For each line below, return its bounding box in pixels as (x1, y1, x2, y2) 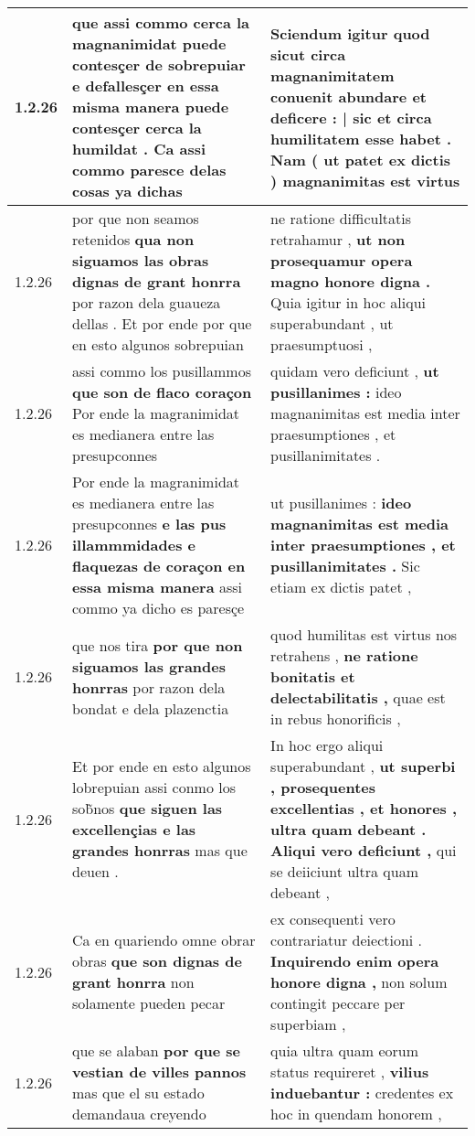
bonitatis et (270, 666, 355, 687)
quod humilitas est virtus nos (270, 624, 458, 645)
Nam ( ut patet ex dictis (270, 148, 451, 170)
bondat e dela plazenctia (72, 697, 229, 719)
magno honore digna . (270, 271, 431, 292)
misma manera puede (72, 96, 229, 117)
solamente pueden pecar (72, 992, 226, 1013)
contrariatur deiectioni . (270, 929, 423, 950)
